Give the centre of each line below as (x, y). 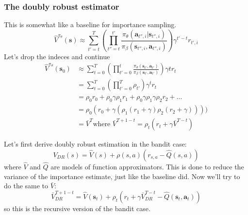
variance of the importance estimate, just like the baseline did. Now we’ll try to (122, 176)
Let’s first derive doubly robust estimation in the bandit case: (95, 144)
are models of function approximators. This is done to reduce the (147, 167)
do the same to (26, 186)
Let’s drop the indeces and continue (57, 56)
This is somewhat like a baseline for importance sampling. (90, 25)
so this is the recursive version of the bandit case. (77, 208)
